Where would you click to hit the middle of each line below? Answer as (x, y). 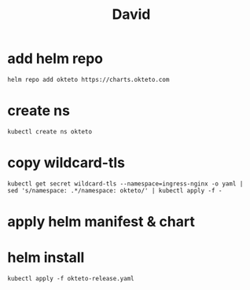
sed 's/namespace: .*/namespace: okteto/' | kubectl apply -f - (115, 190)
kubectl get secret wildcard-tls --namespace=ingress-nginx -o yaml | (125, 184)
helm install (46, 258)
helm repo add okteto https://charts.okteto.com (88, 79)
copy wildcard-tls (66, 163)
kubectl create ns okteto (50, 131)
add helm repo (55, 59)
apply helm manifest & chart (101, 222)
